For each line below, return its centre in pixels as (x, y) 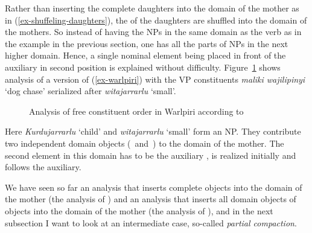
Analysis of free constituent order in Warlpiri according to (136, 111)
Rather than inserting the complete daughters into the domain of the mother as (152, 8)
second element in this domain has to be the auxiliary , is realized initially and (151, 155)
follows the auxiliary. (43, 167)
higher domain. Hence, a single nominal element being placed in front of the (145, 55)
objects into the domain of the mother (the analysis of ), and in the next (139, 210)
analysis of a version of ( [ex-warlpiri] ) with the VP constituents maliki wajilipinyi (155, 79)
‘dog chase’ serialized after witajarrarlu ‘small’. (91, 91)
